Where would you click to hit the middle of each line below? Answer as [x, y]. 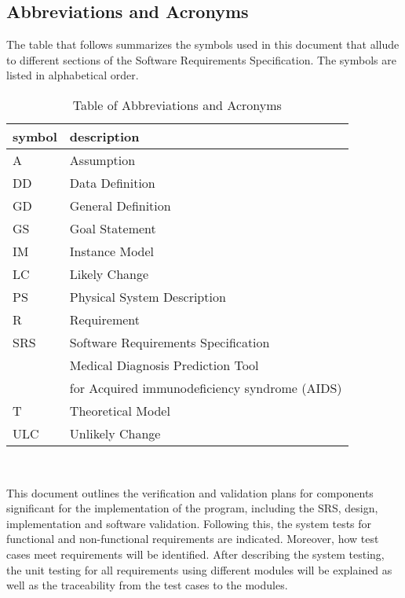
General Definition [120, 205]
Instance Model [112, 251]
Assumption [102, 160]
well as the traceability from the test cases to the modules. [147, 585]
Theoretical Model [120, 410]
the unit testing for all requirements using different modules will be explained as [199, 569]
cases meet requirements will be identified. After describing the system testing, [195, 554]
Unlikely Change [115, 433]
